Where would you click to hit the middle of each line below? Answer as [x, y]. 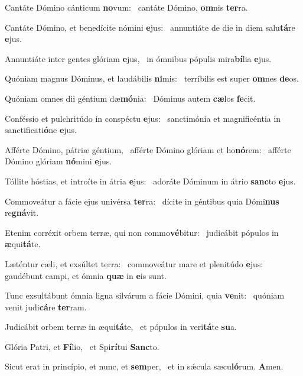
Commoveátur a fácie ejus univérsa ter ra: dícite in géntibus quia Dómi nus [142, 201]
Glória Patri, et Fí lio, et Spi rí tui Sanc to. [82, 346]
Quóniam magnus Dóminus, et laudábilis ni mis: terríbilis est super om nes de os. [152, 78]
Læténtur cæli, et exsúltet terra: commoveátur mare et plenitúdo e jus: [134, 263]
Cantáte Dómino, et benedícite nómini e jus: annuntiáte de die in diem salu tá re [150, 27]
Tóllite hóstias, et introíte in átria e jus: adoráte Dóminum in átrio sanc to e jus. [150, 181]
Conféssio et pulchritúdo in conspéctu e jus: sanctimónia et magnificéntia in [143, 118]
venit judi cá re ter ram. [46, 307]
